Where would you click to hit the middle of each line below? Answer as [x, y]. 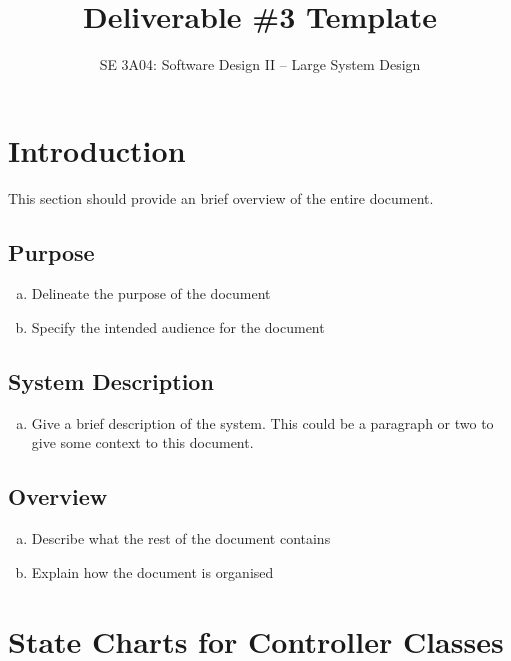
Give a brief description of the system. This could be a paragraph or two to [262, 422]
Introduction [97, 149]
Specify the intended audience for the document [178, 327]
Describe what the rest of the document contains [181, 538]
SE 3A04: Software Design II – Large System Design [260, 64]
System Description [111, 381]
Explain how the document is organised [152, 571]
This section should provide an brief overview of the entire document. [221, 197]
